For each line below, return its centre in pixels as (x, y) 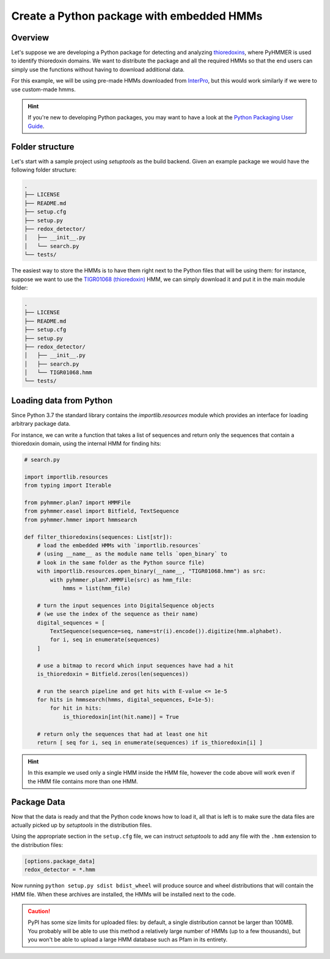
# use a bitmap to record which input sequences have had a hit (135, 665)
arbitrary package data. (41, 424)
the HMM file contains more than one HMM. (83, 781)
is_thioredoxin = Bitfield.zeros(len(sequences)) (113, 674)
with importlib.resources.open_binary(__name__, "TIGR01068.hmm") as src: (151, 571)
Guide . (36, 126)
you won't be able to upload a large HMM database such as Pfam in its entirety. (128, 939)
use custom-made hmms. (43, 89)
